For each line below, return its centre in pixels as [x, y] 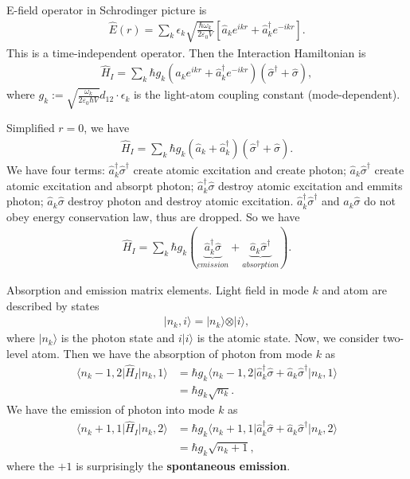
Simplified [31, 128]
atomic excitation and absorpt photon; [100, 185]
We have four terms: [56, 169]
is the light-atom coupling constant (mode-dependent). [267, 94]
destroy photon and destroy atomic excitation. [181, 201]
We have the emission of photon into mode [111, 409]
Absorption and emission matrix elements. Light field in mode [158, 290]
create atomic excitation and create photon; [240, 169]
